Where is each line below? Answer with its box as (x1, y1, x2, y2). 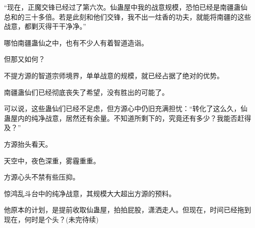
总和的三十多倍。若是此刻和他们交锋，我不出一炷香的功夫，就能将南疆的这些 (4, 11, 251, 22)
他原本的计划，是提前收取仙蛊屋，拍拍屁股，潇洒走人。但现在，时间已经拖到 (4, 205, 251, 215)
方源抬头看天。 (4, 138, 52, 149)
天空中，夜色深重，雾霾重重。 (4, 155, 100, 165)
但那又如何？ (4, 54, 45, 64)
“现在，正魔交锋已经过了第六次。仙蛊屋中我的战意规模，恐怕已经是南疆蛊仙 (4, 2, 248, 12)
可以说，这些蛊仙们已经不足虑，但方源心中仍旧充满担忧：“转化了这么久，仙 (4, 103, 248, 114)
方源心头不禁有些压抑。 (4, 172, 79, 182)
